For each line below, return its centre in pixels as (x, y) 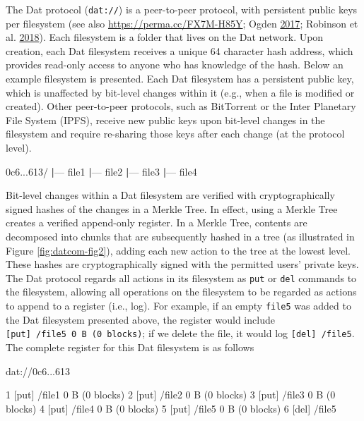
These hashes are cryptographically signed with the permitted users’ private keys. (182, 264)
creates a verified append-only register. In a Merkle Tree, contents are (157, 222)
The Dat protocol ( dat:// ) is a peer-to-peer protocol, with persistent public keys (182, 9)
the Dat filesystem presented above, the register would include (140, 319)
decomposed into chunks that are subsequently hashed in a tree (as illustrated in (180, 236)
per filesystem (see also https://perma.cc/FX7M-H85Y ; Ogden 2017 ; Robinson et (182, 23)
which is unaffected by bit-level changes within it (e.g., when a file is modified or (180, 92)
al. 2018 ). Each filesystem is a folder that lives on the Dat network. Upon (165, 37)
